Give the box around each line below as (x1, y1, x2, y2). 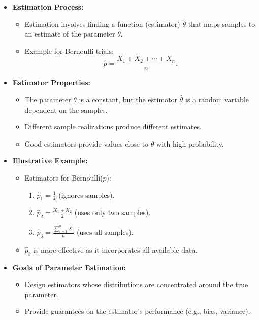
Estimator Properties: (12, 77, 91, 88)
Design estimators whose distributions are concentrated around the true (24, 279, 248, 290)
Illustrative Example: (12, 155, 88, 166)
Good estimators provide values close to (24, 138, 149, 149)
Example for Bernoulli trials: (24, 45, 114, 56)
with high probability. (156, 138, 224, 149)
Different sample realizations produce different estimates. (24, 121, 202, 132)
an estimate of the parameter (24, 28, 115, 39)
